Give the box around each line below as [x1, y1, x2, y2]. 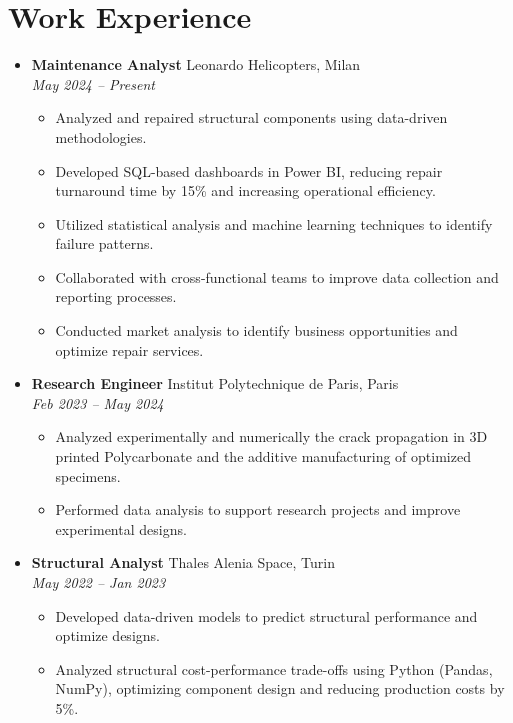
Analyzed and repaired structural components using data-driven [55, 107, 448, 128]
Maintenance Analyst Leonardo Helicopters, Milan [31, 54, 361, 75]
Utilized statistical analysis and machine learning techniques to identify [55, 213, 493, 234]
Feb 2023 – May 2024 [31, 392, 164, 413]
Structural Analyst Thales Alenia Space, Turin [31, 552, 335, 573]
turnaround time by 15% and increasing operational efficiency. [55, 180, 436, 201]
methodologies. [55, 126, 147, 147]
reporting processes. [55, 286, 177, 307]
